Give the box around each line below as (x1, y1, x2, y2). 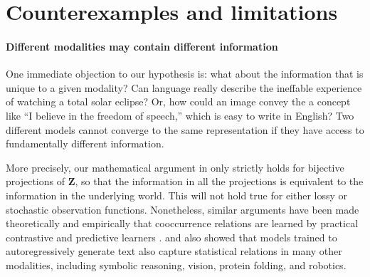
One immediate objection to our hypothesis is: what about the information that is (6, 66, 364, 81)
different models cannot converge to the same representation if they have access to (6, 122, 364, 137)
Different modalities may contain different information (6, 38, 278, 53)
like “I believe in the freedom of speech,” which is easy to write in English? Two (6, 108, 354, 122)
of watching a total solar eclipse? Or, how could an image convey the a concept (6, 94, 351, 109)
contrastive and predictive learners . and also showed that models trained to (6, 229, 337, 244)
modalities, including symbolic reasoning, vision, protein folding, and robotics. (6, 257, 347, 272)
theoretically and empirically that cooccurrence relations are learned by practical (6, 216, 359, 231)
